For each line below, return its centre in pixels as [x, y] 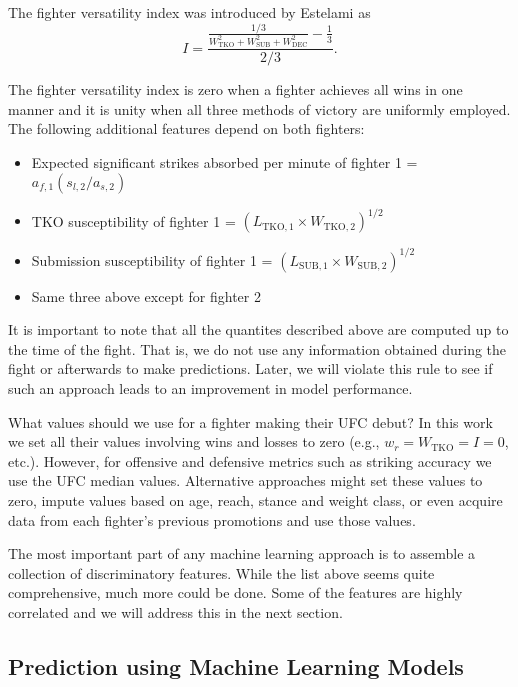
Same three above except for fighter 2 [146, 295]
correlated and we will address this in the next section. [175, 611]
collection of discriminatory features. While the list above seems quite [221, 572]
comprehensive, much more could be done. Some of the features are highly [235, 592]
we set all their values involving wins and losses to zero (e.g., [194, 441]
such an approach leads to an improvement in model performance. [210, 387]
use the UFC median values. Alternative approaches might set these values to [245, 480]
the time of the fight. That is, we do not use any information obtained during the [257, 348]
